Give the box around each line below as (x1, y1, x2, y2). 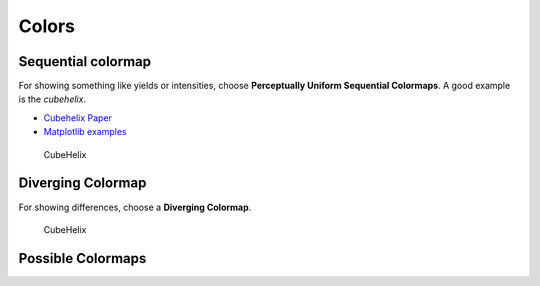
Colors (18, 15, 75, 37)
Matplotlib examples (43, 126, 127, 138)
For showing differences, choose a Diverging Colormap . (18, 201, 252, 213)
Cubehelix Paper (43, 111, 112, 124)
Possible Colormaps (18, 250, 147, 267)
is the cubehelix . (18, 93, 87, 105)
